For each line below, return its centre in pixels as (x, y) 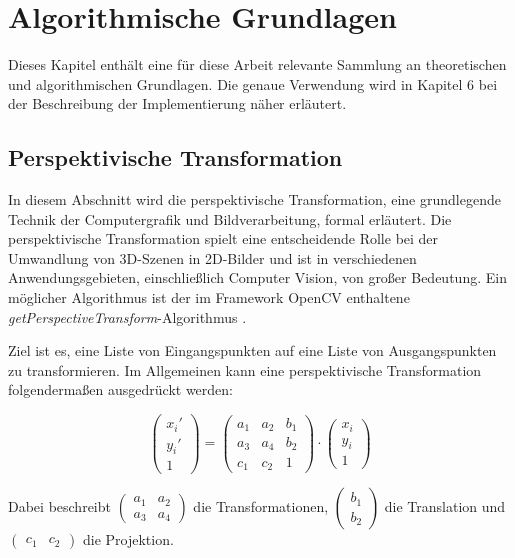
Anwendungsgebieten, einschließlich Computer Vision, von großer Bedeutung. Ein (257, 277)
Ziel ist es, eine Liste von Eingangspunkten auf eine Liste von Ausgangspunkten (252, 350)
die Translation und (445, 506)
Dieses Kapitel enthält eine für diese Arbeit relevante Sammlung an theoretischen (257, 64)
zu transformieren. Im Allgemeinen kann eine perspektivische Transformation (245, 369)
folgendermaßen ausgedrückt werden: (120, 389)
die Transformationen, (261, 506)
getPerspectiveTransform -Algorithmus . (127, 316)
